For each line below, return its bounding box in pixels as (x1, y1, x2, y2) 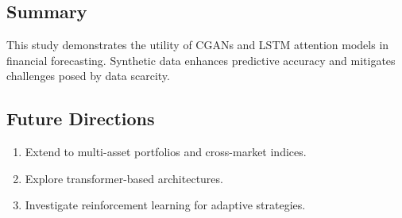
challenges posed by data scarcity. (6, 67, 170, 84)
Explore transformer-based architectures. (25, 170, 223, 186)
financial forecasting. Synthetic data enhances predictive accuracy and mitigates (6, 52, 396, 68)
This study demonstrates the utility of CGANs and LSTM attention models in (6, 36, 389, 53)
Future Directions (6, 106, 155, 131)
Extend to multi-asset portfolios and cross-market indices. (25, 143, 307, 160)
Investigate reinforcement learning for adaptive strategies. (25, 197, 306, 213)
